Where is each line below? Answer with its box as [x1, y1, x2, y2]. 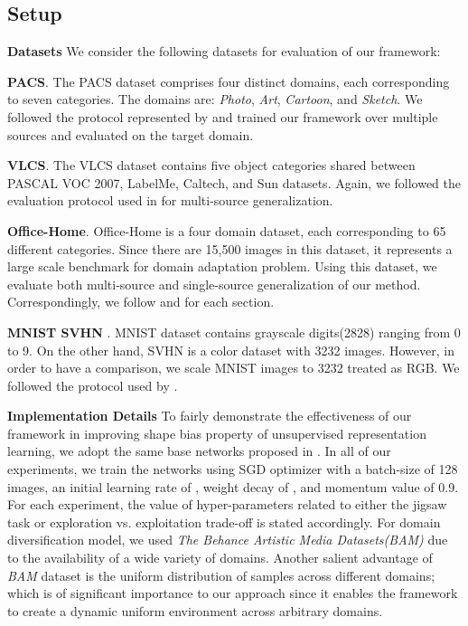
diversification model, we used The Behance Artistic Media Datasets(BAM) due [7, 530, 448, 549]
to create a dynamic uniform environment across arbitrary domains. [7, 601, 383, 620]
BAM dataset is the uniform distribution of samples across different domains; [7, 565, 435, 584]
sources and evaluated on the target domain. [7, 125, 254, 144]
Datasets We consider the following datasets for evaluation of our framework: [7, 42, 441, 61]
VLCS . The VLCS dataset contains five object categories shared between [7, 156, 416, 175]
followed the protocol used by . [7, 375, 178, 394]
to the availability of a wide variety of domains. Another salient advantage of [7, 548, 433, 567]
